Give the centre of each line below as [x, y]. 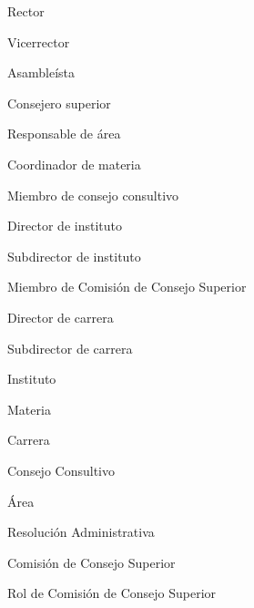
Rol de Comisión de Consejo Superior [112, 593]
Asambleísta [41, 72]
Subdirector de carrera [70, 348]
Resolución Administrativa [81, 532]
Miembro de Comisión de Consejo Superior [127, 287]
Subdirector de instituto [74, 256]
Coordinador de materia [74, 164]
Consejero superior [59, 103]
